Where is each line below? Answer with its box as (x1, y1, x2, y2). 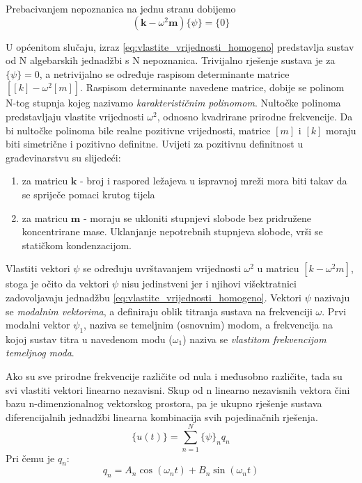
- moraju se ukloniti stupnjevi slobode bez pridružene (83, 210, 311, 225)
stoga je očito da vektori (6, 276, 109, 291)
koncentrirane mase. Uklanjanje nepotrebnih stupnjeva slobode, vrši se (22, 224, 323, 239)
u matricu (257, 261, 299, 276)
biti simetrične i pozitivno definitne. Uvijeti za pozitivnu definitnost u (6, 136, 304, 151)
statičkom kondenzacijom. (22, 237, 132, 252)
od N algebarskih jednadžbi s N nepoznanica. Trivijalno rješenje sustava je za (6, 53, 336, 68)
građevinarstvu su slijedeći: (6, 150, 121, 164)
